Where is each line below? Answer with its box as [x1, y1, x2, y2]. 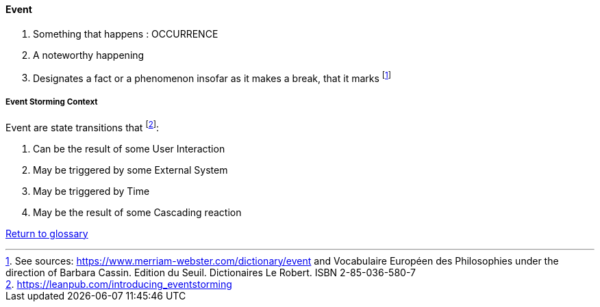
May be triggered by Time [33, 185, 150, 197]
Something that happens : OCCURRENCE [33, 27, 218, 40]
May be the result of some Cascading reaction [33, 206, 242, 218]
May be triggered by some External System [33, 163, 228, 176]
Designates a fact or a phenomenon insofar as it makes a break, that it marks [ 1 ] [33, 70, 392, 84]
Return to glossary [5, 227, 88, 239]
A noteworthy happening [33, 49, 145, 61]
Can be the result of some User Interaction [33, 142, 225, 155]
